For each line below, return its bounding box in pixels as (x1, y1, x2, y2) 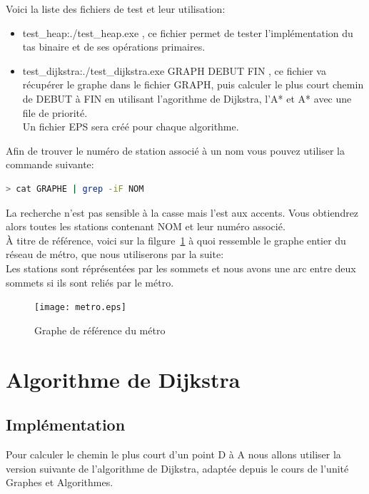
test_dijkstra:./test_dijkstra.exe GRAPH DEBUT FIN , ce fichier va (22, 63, 326, 78)
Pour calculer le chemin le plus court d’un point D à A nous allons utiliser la (6, 446, 341, 461)
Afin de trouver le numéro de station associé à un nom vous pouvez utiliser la (6, 143, 345, 158)
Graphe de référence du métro (34, 322, 166, 337)
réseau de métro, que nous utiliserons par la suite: (6, 247, 224, 262)
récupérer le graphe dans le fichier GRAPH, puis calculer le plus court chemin (22, 77, 364, 92)
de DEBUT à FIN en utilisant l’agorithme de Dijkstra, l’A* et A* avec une (22, 91, 352, 106)
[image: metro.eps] (34, 302, 126, 313)
